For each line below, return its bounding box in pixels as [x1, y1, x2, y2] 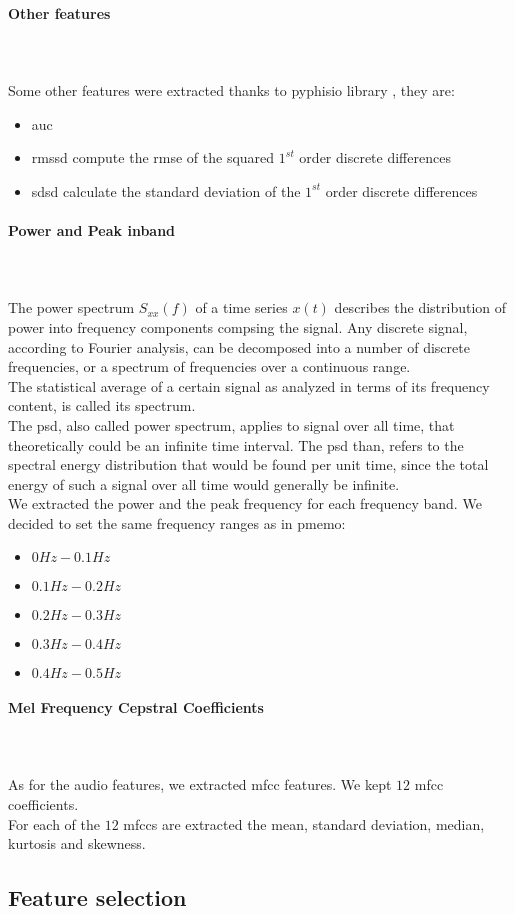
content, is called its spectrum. [8, 395, 196, 416]
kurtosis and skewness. [8, 833, 146, 854]
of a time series [195, 297, 288, 318]
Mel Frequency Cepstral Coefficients [8, 697, 264, 718]
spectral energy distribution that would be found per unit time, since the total [8, 454, 489, 475]
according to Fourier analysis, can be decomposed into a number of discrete [8, 336, 470, 357]
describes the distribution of [334, 297, 507, 318]
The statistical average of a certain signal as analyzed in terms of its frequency [8, 375, 490, 396]
